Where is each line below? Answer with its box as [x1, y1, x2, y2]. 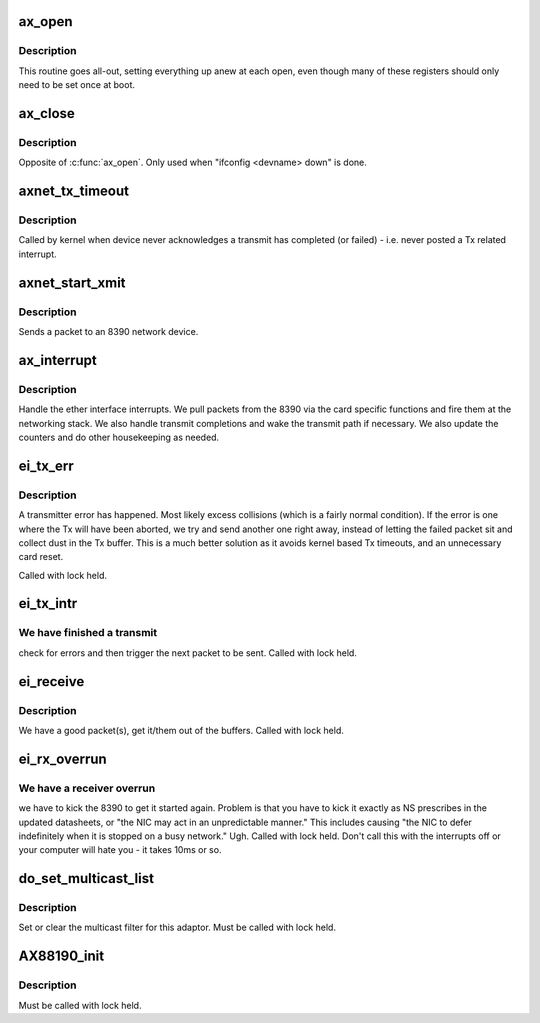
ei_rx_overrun [18, 750, 107, 767]
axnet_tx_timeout [18, 183, 130, 200]
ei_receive [18, 673, 85, 690]
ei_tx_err [18, 457, 74, 474]
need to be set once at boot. [18, 79, 135, 91]
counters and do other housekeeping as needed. [18, 431, 220, 443]
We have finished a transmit [18, 626, 158, 640]
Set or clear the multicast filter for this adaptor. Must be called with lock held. [18, 921, 337, 934]
